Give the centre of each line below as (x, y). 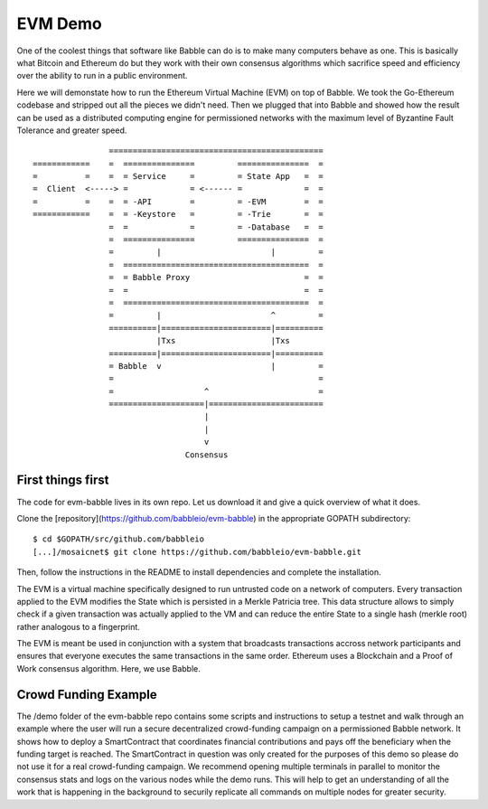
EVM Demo (60, 24)
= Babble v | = (216, 366)
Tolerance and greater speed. (72, 130)
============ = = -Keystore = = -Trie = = (178, 214)
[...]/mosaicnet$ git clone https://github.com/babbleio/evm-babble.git (197, 552)
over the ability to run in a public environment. (102, 76)
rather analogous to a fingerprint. (78, 626)
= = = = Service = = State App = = (178, 177)
